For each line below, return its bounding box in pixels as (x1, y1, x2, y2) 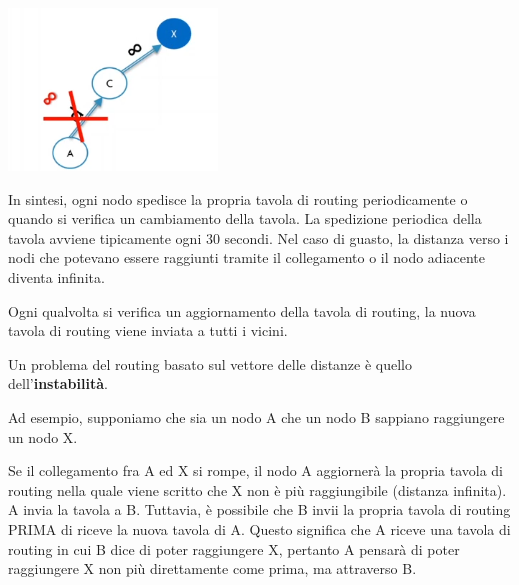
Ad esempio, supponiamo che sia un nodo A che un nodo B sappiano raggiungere (8, 406, 505, 427)
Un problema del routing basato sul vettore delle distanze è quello (8, 353, 413, 374)
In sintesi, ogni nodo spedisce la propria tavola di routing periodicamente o (8, 188, 468, 209)
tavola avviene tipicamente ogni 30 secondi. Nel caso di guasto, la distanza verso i (8, 227, 509, 248)
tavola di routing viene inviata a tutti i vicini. (8, 320, 288, 341)
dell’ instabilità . (8, 373, 108, 394)
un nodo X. (8, 426, 78, 447)
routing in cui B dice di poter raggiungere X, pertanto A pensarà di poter (8, 538, 460, 559)
